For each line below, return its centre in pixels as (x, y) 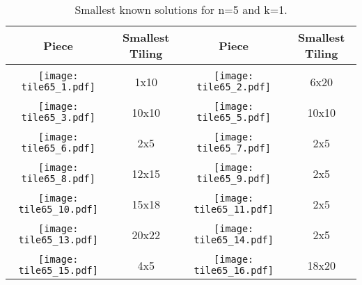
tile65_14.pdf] (234, 240)
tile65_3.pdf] (58, 117)
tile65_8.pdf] (58, 179)
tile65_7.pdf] (234, 148)
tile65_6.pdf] (58, 148)
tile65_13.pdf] (58, 240)
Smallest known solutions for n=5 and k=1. (181, 9)
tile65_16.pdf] (234, 270)
